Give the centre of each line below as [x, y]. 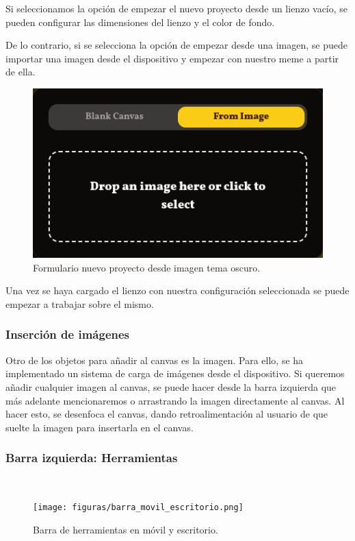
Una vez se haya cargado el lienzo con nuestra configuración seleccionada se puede [177, 290]
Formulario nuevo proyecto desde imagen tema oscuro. [147, 267]
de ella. [21, 72]
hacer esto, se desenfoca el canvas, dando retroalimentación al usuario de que [167, 414]
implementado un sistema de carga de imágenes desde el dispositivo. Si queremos [175, 373]
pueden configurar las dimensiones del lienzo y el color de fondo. [140, 22]
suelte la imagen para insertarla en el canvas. [100, 427]
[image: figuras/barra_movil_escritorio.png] [138, 508]
